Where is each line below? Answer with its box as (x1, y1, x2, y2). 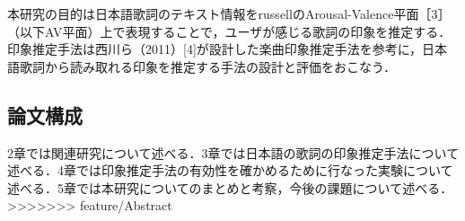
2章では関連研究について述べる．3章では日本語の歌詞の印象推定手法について (7, 143, 460, 162)
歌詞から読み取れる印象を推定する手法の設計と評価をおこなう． (19, 57, 396, 75)
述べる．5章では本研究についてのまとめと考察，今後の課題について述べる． (7, 178, 453, 197)
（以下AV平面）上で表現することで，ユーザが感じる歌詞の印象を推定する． (7, 22, 452, 40)
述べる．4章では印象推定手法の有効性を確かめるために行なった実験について (7, 161, 453, 180)
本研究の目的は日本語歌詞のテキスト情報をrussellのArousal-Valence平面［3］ (7, 4, 451, 22)
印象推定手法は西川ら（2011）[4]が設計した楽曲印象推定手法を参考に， (7, 40, 423, 58)
